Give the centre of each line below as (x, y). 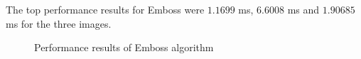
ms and (303, 9)
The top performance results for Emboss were (105, 9)
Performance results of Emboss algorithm (124, 47)
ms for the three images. (59, 23)
